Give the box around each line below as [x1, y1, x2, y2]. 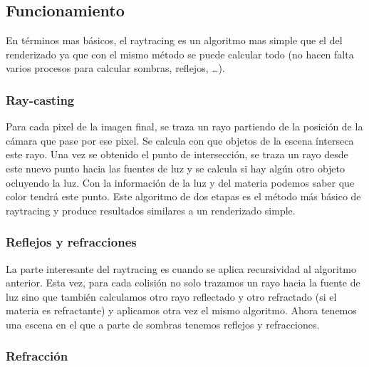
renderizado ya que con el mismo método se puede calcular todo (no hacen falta [6, 46, 354, 61]
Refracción [6, 347, 68, 365]
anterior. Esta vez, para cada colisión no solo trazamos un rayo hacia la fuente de [6, 275, 360, 290]
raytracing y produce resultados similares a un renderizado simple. [6, 202, 296, 217]
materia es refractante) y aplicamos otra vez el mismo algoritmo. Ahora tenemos [6, 303, 357, 318]
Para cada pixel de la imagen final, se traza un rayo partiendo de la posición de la [6, 119, 363, 134]
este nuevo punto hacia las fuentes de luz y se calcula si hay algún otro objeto [6, 160, 345, 175]
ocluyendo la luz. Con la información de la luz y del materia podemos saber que [6, 175, 355, 190]
